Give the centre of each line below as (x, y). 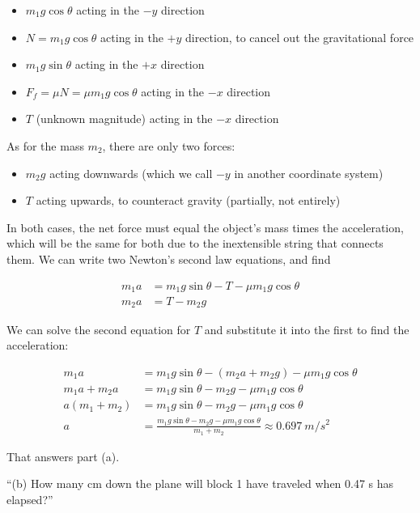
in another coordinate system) (309, 173)
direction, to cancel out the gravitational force (299, 37)
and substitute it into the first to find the (307, 329)
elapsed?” (30, 499)
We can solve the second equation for (99, 329)
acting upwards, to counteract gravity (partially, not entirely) (188, 200)
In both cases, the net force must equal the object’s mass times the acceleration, (205, 227)
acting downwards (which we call (131, 173)
